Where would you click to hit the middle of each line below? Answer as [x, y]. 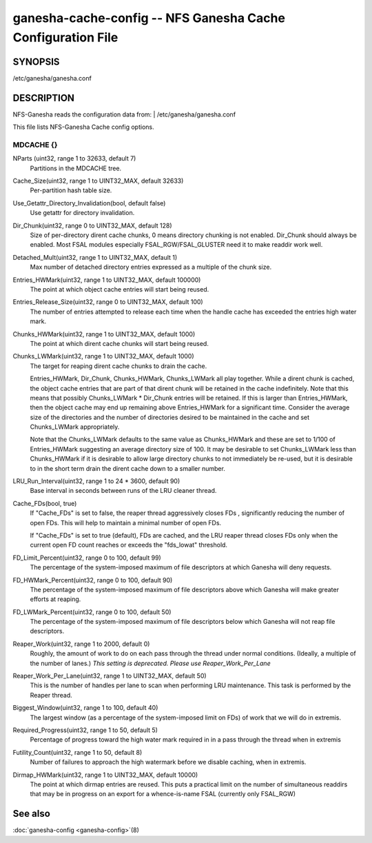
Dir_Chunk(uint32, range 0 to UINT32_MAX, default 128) [92, 225]
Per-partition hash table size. [71, 190]
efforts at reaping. [55, 599]
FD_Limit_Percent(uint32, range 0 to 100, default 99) [87, 558]
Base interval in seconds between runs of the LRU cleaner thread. [123, 491]
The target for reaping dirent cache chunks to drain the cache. [118, 366]
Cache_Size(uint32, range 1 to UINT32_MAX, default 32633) [98, 181]
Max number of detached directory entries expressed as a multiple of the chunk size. [151, 267]
